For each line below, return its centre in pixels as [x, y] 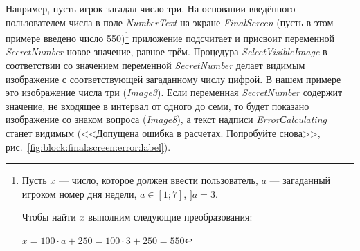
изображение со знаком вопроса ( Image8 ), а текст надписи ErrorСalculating [166, 119]
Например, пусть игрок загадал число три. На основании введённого [151, 8]
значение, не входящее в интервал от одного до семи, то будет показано [157, 105]
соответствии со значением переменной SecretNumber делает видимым [155, 65]
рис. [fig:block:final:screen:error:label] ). [88, 146]
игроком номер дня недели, [79, 193]
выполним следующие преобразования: [170, 217]
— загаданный [300, 180]
